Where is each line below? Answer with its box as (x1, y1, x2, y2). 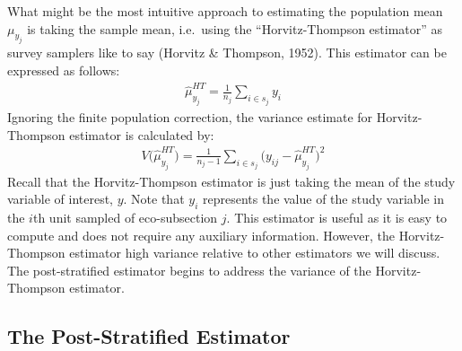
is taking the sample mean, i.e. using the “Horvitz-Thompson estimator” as (27, 19, 443, 38)
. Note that (123, 189, 185, 208)
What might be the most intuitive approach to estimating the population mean (7, 2, 443, 20)
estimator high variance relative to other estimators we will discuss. (69, 243, 440, 262)
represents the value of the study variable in (202, 189, 445, 208)
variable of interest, (7, 189, 113, 208)
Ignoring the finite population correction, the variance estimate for (7, 108, 373, 127)
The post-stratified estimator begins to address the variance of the (7, 260, 371, 279)
